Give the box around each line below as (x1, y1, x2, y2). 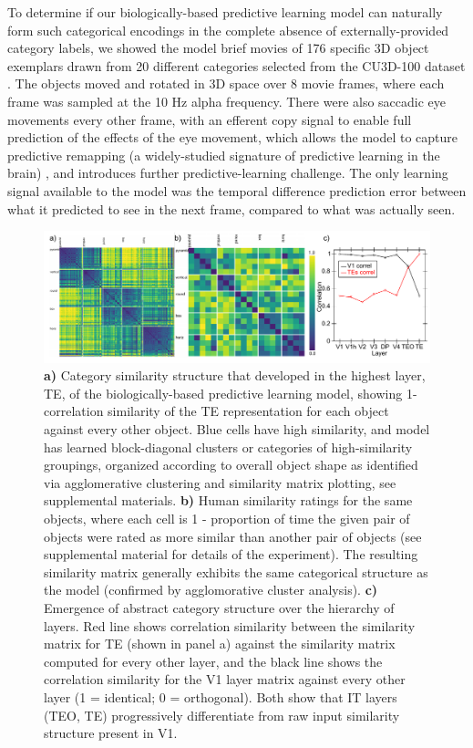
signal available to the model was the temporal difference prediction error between (7, 181, 467, 200)
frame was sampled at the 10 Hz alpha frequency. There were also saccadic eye (7, 91, 447, 110)
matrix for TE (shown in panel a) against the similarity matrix (44, 634, 396, 653)
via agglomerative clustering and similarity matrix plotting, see (44, 473, 396, 492)
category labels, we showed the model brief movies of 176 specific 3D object (7, 38, 429, 57)
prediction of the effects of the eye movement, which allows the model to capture (7, 128, 458, 147)
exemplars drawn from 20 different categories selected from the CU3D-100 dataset (7, 56, 466, 75)
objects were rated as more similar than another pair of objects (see (44, 526, 422, 545)
